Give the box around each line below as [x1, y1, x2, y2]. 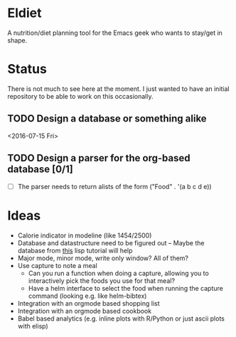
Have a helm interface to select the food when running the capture [28, 284, 224, 292]
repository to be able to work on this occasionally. [7, 92, 154, 100]
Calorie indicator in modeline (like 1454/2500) [17, 231, 152, 240]
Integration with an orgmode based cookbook [17, 306, 151, 315]
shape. [7, 36, 28, 44]
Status [7, 61, 48, 77]
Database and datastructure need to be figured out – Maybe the [17, 238, 205, 247]
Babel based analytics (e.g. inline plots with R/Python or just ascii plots [17, 314, 225, 323]
